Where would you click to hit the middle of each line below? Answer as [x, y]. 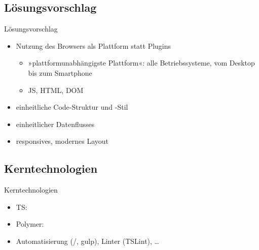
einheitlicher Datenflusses [55, 124]
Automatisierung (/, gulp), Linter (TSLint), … [87, 241]
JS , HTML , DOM [56, 90]
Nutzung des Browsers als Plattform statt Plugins [94, 45]
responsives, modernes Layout [62, 141]
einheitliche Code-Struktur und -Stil [72, 107]
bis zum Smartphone [60, 72]
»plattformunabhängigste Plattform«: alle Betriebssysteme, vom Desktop [141, 63]
